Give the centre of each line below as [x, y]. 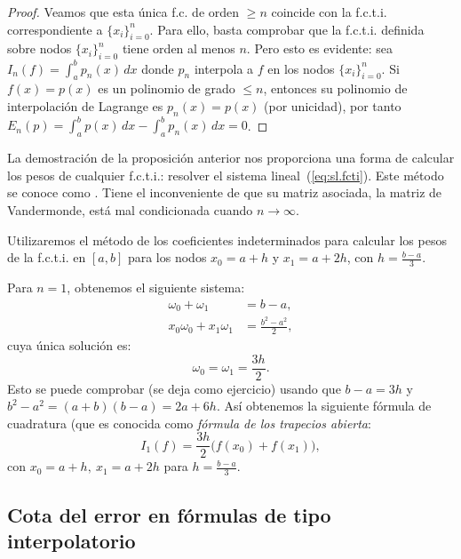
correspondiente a [55, 29]
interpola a [224, 68]
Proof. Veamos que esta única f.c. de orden [123, 12]
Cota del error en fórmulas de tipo [169, 514]
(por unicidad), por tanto [333, 106]
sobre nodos [40, 48]
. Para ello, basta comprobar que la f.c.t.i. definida [287, 29]
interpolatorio [72, 541]
